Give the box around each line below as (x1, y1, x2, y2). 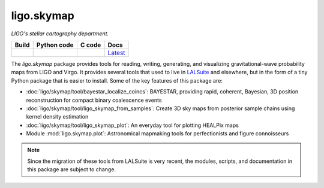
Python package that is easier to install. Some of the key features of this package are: (11, 77, 223, 84)
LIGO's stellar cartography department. (11, 30, 109, 37)
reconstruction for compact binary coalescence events (26, 96, 162, 104)
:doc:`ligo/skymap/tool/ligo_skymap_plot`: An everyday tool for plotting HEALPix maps (26, 122, 239, 129)
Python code (36, 41, 74, 49)
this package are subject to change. (27, 166, 116, 173)
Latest (107, 48, 125, 57)
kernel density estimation (26, 113, 89, 120)
